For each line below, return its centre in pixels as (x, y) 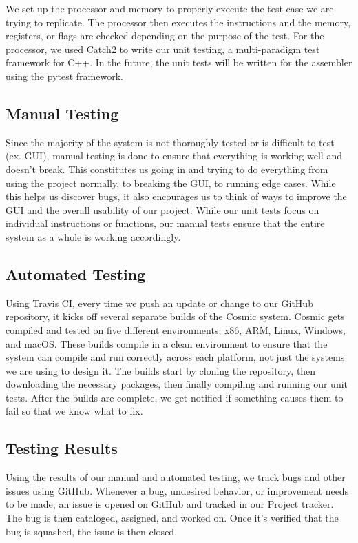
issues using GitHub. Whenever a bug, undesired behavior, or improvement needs (177, 490)
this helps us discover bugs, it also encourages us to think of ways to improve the (176, 196)
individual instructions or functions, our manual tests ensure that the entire (165, 223)
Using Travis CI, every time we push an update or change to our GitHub (159, 303)
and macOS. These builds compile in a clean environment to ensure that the (167, 343)
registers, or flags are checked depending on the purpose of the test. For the (165, 36)
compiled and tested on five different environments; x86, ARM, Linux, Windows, (176, 329)
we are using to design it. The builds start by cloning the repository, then (161, 370)
